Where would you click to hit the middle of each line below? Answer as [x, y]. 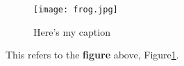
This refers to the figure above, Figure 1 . [92, 55]
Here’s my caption [72, 31]
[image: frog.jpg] [76, 10]
